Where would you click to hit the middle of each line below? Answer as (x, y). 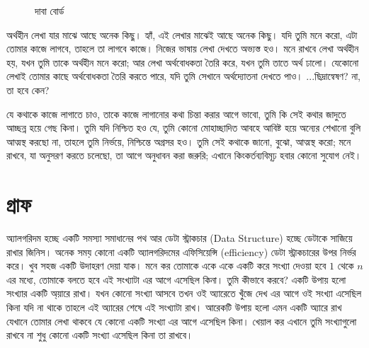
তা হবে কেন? (28, 89)
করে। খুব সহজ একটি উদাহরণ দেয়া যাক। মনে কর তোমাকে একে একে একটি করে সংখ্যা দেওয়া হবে (166, 266)
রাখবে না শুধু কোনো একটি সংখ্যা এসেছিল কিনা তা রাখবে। (100, 335)
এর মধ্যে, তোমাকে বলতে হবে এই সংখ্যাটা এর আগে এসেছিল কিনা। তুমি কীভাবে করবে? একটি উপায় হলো (176, 279)
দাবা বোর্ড (50, 11)
